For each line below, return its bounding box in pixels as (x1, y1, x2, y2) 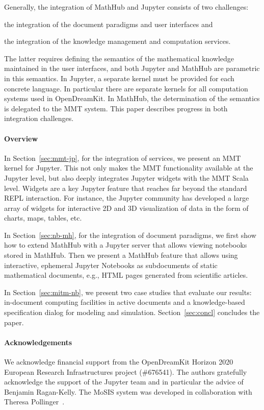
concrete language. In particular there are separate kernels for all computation (4, 83, 248, 93)
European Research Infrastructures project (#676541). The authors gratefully (4, 366, 247, 377)
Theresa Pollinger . (4, 396, 65, 407)
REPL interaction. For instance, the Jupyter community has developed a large (4, 192, 249, 203)
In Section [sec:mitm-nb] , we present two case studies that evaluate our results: (4, 286, 252, 297)
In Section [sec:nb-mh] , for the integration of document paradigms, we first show (4, 229, 256, 240)
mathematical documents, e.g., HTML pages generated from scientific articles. (4, 270, 248, 280)
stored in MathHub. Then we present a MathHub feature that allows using (4, 250, 238, 260)
